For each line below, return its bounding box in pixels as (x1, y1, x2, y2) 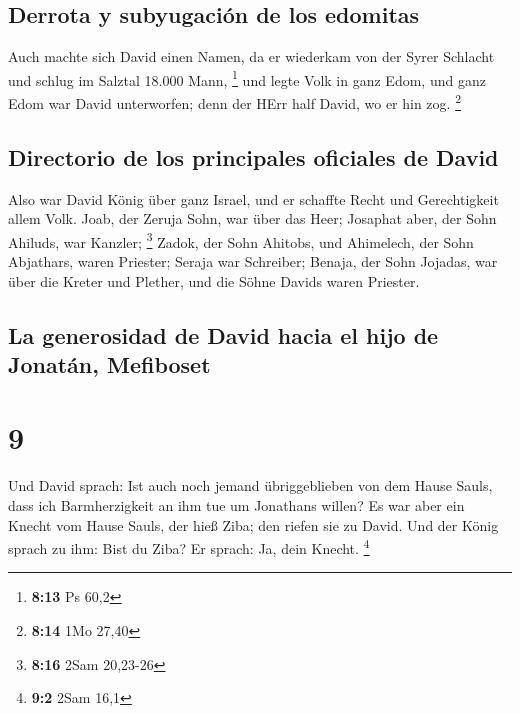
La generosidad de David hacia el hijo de (8, 319, 439, 350)
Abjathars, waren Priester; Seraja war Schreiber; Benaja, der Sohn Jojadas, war (8, 250, 498, 271)
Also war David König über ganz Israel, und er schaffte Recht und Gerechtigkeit (8, 188, 499, 209)
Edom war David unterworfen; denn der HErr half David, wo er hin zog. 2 (8, 90, 461, 113)
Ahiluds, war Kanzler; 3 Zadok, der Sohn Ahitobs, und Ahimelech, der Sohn (8, 228, 474, 252)
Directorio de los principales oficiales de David (8, 141, 499, 172)
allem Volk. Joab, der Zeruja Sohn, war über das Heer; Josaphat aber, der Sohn (8, 208, 497, 229)
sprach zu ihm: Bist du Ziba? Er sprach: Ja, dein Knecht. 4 (8, 535, 370, 558)
